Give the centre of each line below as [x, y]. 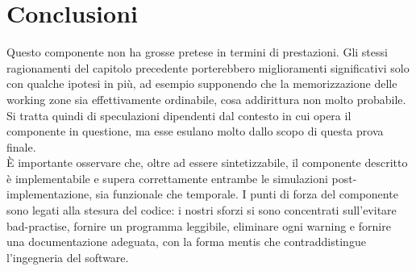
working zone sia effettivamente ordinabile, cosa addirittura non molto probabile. [206, 99]
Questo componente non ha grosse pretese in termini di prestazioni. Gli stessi [197, 52]
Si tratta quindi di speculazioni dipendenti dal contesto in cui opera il [179, 115]
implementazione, [50, 194]
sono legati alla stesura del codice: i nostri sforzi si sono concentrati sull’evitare [202, 210]
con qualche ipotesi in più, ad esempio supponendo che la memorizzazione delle [202, 83]
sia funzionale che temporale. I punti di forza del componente [247, 194]
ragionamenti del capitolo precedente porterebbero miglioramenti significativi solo [208, 67]
